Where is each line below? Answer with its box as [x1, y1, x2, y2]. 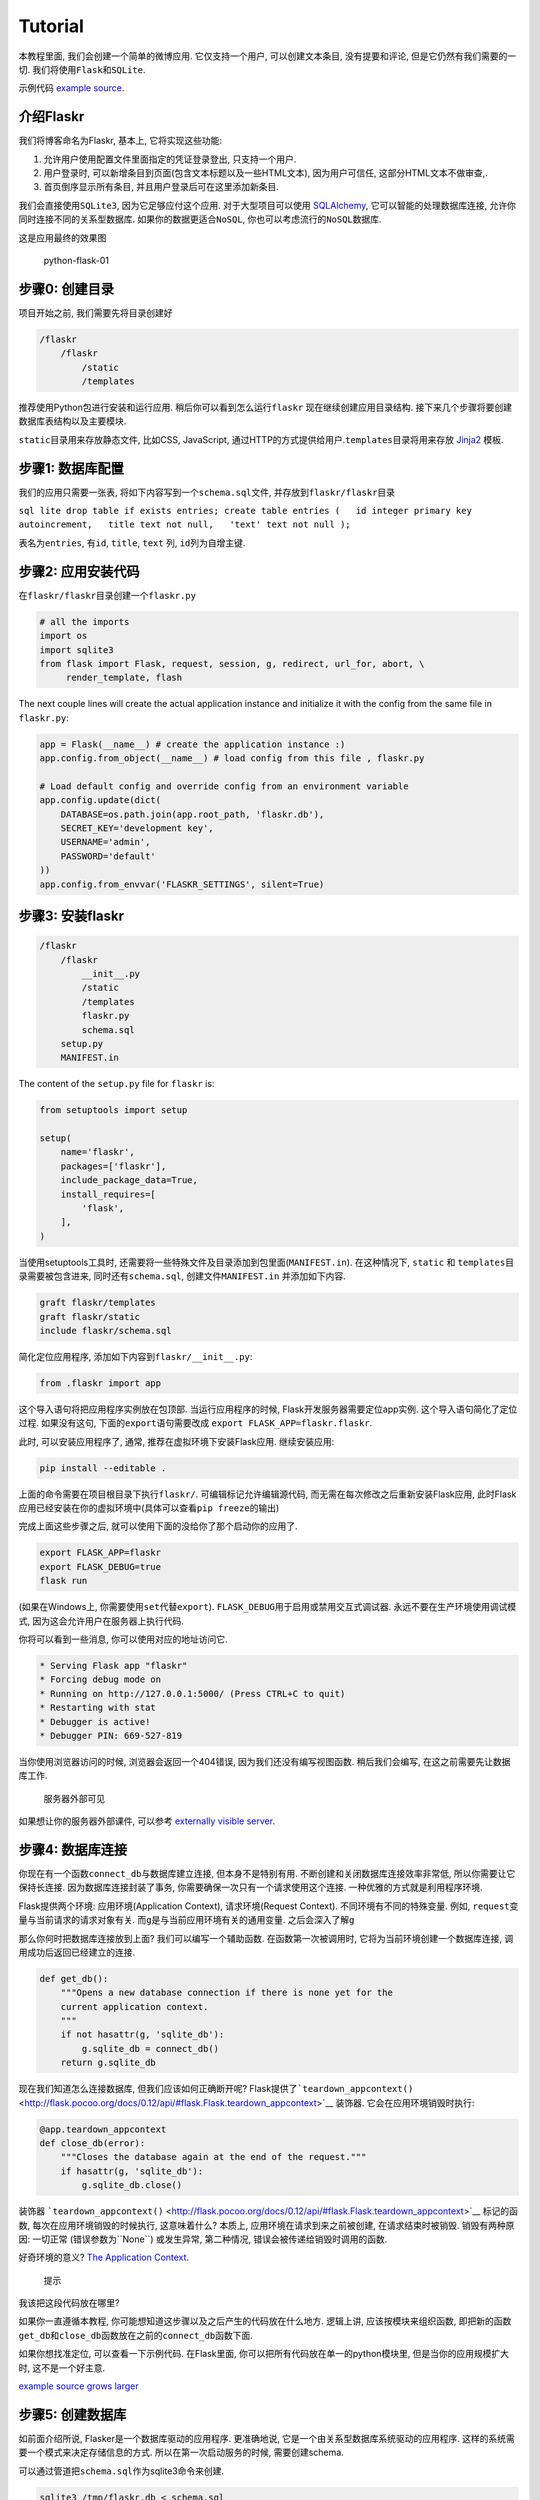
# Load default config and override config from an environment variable [39, 780, 409, 792]
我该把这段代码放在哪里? [18, 2297, 120, 2309]
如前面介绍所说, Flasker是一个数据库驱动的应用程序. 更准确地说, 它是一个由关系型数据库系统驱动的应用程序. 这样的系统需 [18, 2432, 515, 2444]
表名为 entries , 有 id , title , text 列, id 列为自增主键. [18, 536, 246, 549]
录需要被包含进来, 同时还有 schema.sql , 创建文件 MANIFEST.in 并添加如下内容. [18, 1270, 346, 1282]
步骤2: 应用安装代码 [18, 563, 140, 580]
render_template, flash [65, 672, 183, 684]
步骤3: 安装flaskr [18, 908, 125, 924]
